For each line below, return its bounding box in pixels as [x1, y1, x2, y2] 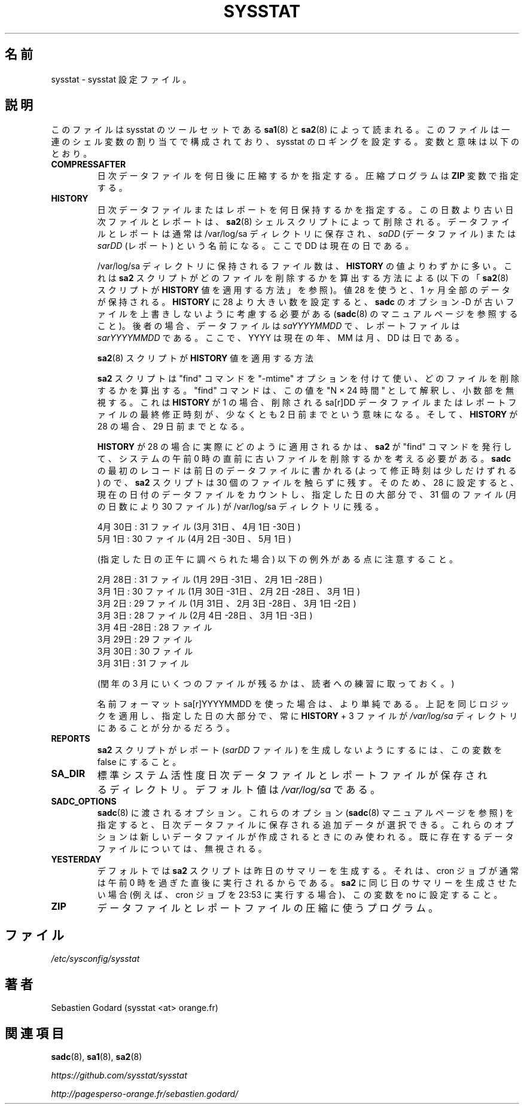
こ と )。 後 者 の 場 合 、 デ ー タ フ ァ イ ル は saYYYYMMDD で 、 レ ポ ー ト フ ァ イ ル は [97, 321, 460, 331]
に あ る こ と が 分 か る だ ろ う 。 [97, 723, 235, 733]
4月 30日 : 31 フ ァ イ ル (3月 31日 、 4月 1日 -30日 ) [97, 522, 301, 532]
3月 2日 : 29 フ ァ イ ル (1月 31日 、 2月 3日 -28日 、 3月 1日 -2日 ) [97, 598, 357, 609]
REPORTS [51, 733, 90, 744]
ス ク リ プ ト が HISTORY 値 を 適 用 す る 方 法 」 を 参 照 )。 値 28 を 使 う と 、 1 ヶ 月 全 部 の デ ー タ [97, 285, 510, 295]
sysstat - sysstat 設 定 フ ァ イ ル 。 [51, 74, 191, 84]
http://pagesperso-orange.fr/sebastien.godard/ [51, 1088, 239, 1099]
